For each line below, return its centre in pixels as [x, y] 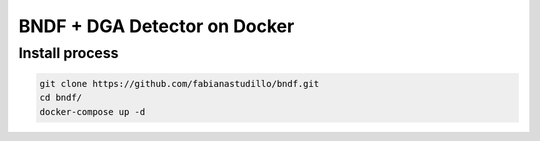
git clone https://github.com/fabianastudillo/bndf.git [179, 83]
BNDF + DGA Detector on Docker [156, 26]
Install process [68, 53]
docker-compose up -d [92, 111]
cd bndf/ [61, 98]
